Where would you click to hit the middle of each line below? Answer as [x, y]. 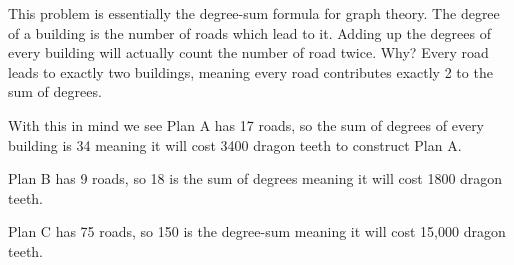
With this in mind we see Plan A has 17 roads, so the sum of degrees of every [246, 124]
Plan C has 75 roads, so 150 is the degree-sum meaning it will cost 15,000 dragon [257, 231]
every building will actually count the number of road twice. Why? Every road [248, 52]
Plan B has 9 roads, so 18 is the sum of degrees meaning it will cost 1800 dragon [255, 178]
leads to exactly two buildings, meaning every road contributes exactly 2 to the [250, 71]
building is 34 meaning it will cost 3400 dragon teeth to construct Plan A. [235, 144]
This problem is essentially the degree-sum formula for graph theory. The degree [254, 13]
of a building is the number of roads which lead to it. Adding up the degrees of [249, 32]
